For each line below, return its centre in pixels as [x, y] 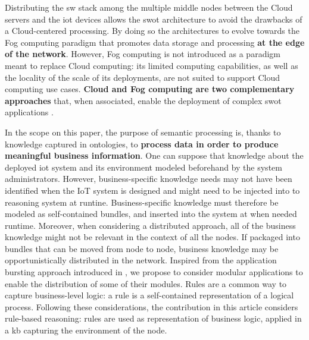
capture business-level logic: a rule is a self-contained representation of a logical [149, 295]
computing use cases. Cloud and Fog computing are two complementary [150, 89]
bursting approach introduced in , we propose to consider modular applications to [154, 272]
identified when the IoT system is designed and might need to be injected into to [152, 190]
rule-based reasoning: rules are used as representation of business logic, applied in [153, 318]
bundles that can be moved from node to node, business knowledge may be [142, 248]
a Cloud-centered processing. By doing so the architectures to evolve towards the [152, 31]
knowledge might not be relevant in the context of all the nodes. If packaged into [152, 237]
